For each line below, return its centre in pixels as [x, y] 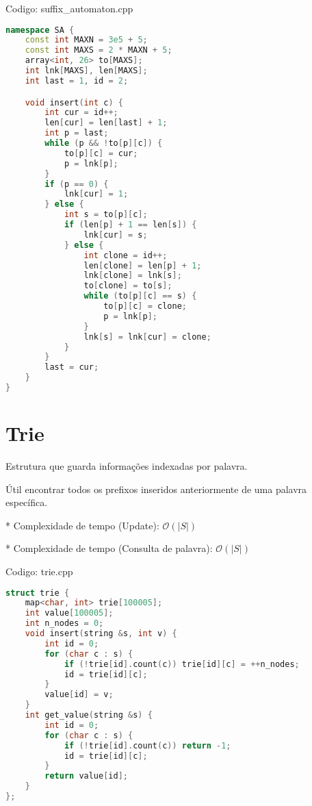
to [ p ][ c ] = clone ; [145, 306]
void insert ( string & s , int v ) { [101, 634]
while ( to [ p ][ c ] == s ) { [140, 296]
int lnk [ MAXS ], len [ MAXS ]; [86, 71]
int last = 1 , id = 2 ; [77, 80]
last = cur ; [72, 367]
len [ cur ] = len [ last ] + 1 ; [106, 123]
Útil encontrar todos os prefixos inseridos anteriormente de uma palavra [156, 489]
